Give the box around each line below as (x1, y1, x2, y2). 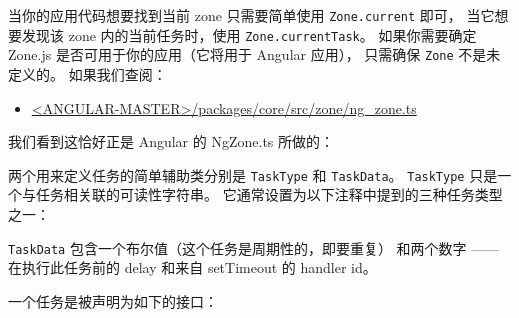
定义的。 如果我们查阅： (8, 63, 167, 84)
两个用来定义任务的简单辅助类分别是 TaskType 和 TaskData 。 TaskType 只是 (8, 164, 498, 185)
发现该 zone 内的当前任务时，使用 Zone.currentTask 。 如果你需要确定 (21, 24, 477, 45)
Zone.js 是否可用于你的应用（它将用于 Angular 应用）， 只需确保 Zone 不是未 (8, 44, 501, 65)
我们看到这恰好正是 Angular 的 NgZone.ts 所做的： (8, 131, 335, 152)
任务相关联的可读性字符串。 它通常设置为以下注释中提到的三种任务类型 (35, 184, 503, 205)
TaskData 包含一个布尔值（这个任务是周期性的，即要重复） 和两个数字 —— (8, 237, 500, 258)
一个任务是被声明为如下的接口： (8, 290, 218, 311)
